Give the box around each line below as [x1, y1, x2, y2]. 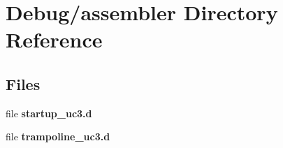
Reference [6, 25, 103, 54]
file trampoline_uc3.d [6, 129, 110, 144]
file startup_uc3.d [6, 105, 92, 120]
